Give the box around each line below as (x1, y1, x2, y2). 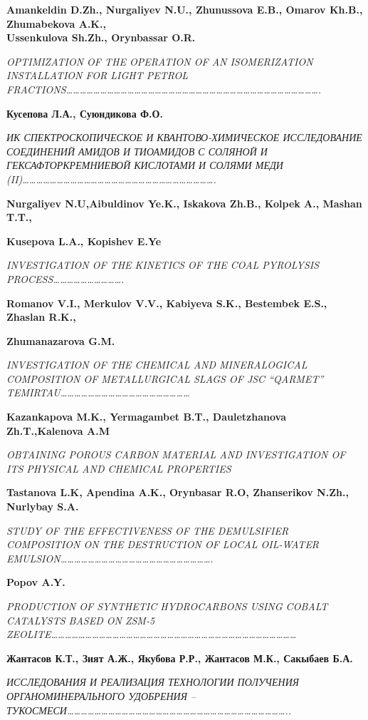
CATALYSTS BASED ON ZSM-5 (6, 612, 155, 627)
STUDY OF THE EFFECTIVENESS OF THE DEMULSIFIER (6, 523, 289, 538)
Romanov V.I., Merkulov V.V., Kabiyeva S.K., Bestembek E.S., (6, 295, 327, 310)
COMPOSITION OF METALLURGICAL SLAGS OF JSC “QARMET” (6, 371, 324, 386)
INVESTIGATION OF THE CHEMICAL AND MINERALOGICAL (6, 357, 307, 372)
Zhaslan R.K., (6, 309, 76, 324)
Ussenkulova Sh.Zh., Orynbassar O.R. (6, 30, 196, 45)
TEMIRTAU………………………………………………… (6, 385, 190, 400)
